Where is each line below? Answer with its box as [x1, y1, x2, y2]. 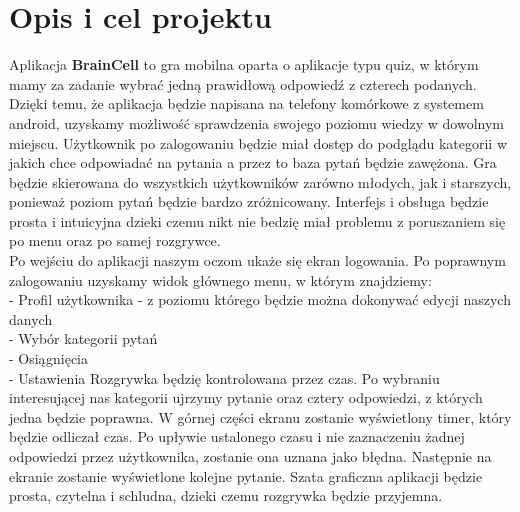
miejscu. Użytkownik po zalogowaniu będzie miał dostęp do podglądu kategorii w [9, 132, 508, 153]
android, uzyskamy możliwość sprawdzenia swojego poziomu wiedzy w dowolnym [9, 112, 505, 133]
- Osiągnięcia [9, 348, 89, 369]
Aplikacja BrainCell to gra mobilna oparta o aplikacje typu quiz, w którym [9, 54, 479, 75]
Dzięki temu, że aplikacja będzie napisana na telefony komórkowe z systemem [9, 93, 484, 114]
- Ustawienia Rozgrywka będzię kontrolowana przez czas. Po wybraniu [9, 367, 440, 388]
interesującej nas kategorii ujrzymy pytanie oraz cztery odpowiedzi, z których [9, 387, 483, 408]
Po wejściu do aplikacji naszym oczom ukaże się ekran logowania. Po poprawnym [9, 250, 506, 271]
